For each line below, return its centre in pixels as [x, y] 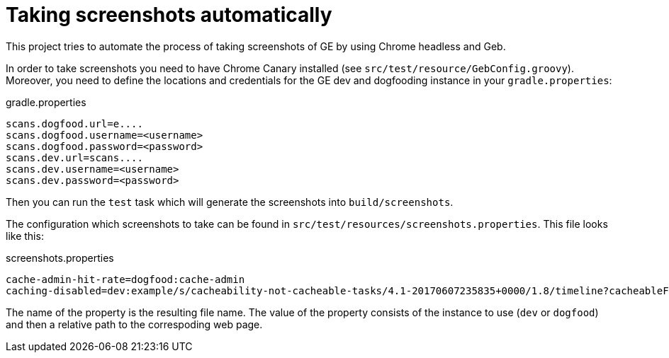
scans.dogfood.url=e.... [74, 123]
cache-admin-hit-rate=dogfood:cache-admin [125, 279]
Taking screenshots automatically [169, 15]
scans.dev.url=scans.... [74, 157]
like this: [25, 236]
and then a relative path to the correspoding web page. [134, 324]
